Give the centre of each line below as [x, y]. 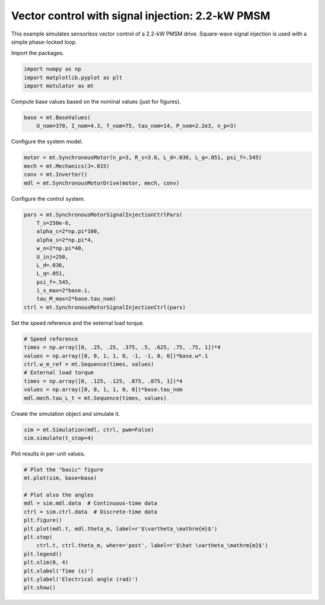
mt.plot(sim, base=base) [60, 478]
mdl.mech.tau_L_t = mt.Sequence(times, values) [95, 398]
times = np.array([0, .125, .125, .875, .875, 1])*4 [103, 381]
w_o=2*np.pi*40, [60, 248]
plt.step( [38, 537]
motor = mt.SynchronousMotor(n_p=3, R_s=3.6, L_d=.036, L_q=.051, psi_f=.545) [143, 158]
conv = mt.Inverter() [56, 174]
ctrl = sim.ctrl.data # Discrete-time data [91, 512]
